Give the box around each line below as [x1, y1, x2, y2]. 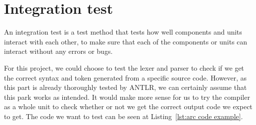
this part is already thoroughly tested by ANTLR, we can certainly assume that [4, 82, 247, 92]
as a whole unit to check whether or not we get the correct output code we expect [4, 101, 253, 112]
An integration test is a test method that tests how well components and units [4, 27, 242, 37]
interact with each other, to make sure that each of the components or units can [4, 36, 248, 46]
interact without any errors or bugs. [4, 46, 113, 56]
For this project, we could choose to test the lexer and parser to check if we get [4, 62, 244, 73]
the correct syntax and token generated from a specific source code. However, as [4, 72, 247, 83]
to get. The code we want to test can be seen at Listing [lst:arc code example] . [4, 111, 243, 121]
